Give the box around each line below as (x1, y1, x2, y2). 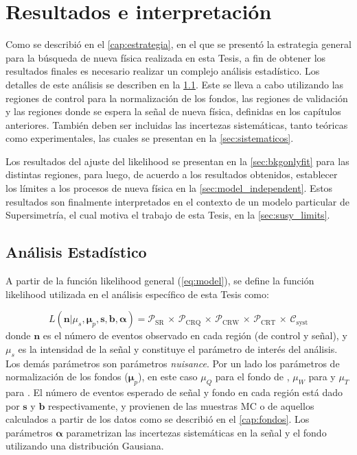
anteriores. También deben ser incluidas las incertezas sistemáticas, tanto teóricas (5, 117, 348, 132)
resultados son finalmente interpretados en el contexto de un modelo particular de (5, 194, 350, 208)
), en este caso (138, 369, 198, 384)
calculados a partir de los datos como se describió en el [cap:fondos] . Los (5, 412, 310, 426)
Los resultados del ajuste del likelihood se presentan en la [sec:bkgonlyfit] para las (5, 153, 349, 168)
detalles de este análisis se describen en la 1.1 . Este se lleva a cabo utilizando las (5, 77, 344, 91)
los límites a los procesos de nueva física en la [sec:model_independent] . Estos (5, 181, 333, 195)
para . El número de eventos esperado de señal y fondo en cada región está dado (5, 385, 343, 399)
